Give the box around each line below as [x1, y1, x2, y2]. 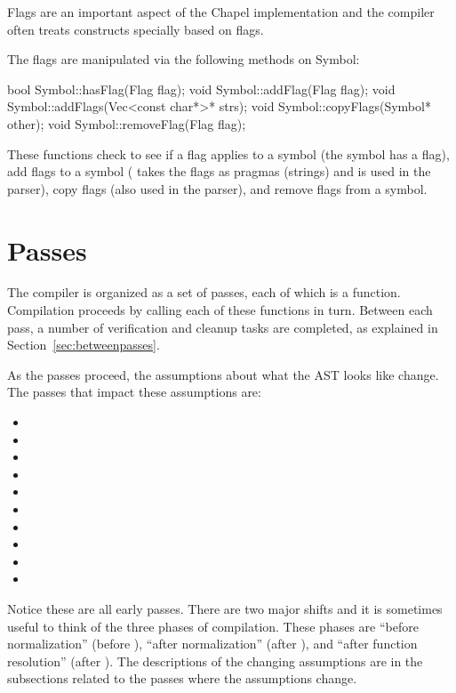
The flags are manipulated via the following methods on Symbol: [7, 50, 360, 68]
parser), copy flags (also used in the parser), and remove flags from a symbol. [7, 179, 428, 197]
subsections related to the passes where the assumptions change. [7, 669, 357, 688]
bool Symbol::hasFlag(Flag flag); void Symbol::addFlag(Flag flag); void [7, 79, 396, 98]
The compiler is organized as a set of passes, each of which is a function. [7, 283, 401, 302]
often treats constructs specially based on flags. [7, 20, 264, 38]
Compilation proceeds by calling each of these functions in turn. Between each [7, 301, 433, 319]
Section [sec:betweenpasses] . [7, 335, 160, 354]
